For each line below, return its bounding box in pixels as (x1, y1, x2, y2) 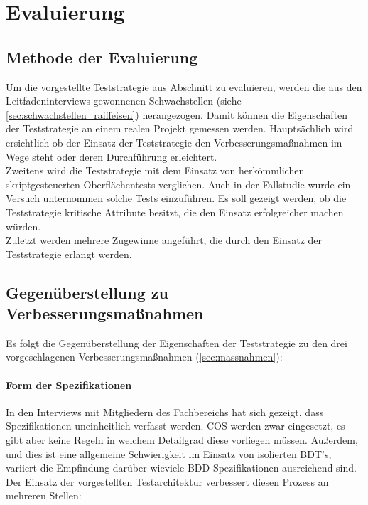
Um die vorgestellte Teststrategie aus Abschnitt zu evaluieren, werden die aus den (6, 79, 362, 94)
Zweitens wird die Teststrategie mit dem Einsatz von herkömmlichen (6, 163, 305, 178)
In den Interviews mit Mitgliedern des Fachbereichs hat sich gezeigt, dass (6, 404, 324, 419)
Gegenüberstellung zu (6, 281, 168, 303)
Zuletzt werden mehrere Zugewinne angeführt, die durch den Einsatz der (6, 233, 323, 248)
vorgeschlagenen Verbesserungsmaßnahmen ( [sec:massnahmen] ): (6, 349, 283, 364)
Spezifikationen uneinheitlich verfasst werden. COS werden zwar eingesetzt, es (6, 418, 345, 433)
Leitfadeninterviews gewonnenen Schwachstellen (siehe (6, 93, 242, 108)
